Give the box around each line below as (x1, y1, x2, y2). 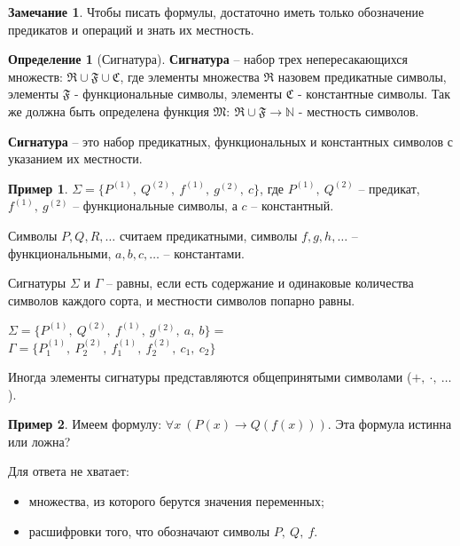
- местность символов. (298, 101, 419, 120)
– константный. (251, 196, 334, 215)
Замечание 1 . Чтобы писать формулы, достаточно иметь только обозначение (8, 3, 425, 20)
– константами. (163, 243, 245, 262)
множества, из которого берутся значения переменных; (28, 491, 324, 510)
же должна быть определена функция (8, 101, 209, 120)
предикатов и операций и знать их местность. (8, 20, 254, 38)
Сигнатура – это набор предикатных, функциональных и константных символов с (8, 131, 454, 150)
